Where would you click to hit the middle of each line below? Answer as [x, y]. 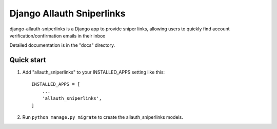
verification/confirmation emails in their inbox [57, 35]
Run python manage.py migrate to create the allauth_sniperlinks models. [103, 117]
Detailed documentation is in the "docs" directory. [62, 45]
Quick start [28, 60]
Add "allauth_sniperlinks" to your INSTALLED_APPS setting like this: [94, 72]
